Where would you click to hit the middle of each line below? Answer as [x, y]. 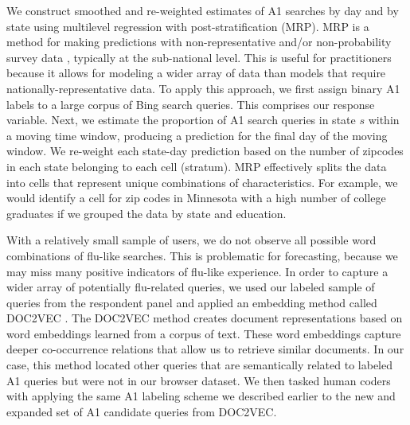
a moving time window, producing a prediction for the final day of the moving [197, 135]
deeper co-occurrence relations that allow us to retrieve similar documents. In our [205, 349]
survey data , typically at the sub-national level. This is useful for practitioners [199, 57]
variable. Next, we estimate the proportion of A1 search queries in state [181, 120]
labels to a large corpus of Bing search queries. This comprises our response [191, 104]
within [384, 120]
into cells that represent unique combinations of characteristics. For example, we [202, 182]
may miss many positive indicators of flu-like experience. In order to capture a [197, 271]
